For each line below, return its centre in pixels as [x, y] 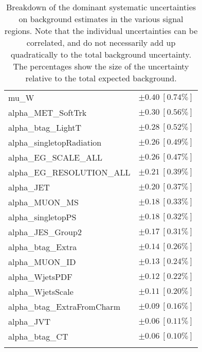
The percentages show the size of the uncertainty [101, 66]
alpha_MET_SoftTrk [48, 112]
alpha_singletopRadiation [55, 142]
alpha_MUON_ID [42, 262]
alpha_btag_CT [38, 336]
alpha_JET [29, 187]
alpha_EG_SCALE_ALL [56, 157]
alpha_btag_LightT [45, 127]
